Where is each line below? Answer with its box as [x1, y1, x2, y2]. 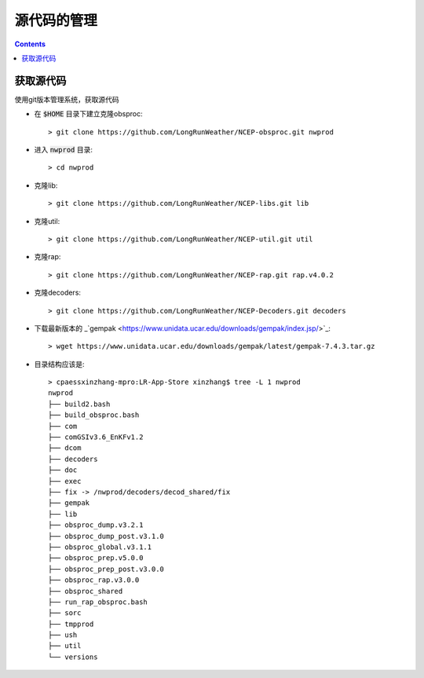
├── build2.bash [48, 399, 111, 409]
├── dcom [48, 444, 82, 453]
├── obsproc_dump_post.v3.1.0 [48, 531, 165, 541]
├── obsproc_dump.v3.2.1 [48, 521, 144, 530]
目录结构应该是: [34, 359, 86, 368]
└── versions [48, 652, 98, 662]
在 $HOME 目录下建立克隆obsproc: [34, 109, 143, 119]
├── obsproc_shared [48, 586, 123, 596]
